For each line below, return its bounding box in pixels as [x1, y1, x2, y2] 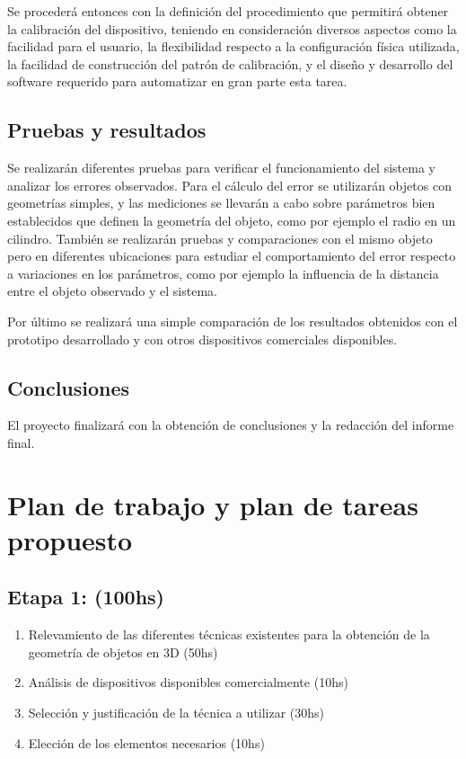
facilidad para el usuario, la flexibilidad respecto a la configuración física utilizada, [7, 37, 460, 56]
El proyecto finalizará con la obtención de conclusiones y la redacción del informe [7, 415, 454, 434]
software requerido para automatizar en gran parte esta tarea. [7, 72, 347, 91]
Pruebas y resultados [7, 116, 207, 144]
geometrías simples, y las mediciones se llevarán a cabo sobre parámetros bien [7, 193, 435, 212]
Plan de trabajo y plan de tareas [7, 486, 418, 522]
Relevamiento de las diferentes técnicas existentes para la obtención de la [28, 625, 430, 644]
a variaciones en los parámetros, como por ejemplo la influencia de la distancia [7, 263, 439, 282]
